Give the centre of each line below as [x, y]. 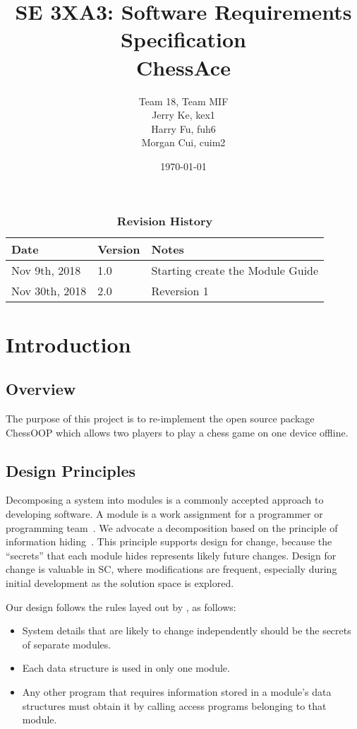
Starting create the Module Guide [235, 271]
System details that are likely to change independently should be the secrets [187, 630]
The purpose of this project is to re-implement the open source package [160, 419]
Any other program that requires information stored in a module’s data [177, 691]
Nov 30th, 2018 [49, 291]
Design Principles [71, 470]
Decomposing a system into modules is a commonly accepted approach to [165, 500]
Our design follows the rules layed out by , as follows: [121, 606]
